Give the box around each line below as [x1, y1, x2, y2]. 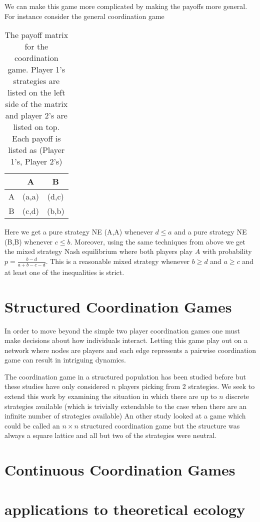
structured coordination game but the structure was [80, 420, 240, 430]
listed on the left [7, 86, 65, 98]
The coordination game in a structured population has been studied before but [4, 371, 246, 381]
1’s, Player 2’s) [10, 155, 62, 167]
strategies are [13, 75, 60, 87]
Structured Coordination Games [4, 296, 232, 316]
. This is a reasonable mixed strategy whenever [45, 255, 190, 266]
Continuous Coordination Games [4, 459, 235, 480]
